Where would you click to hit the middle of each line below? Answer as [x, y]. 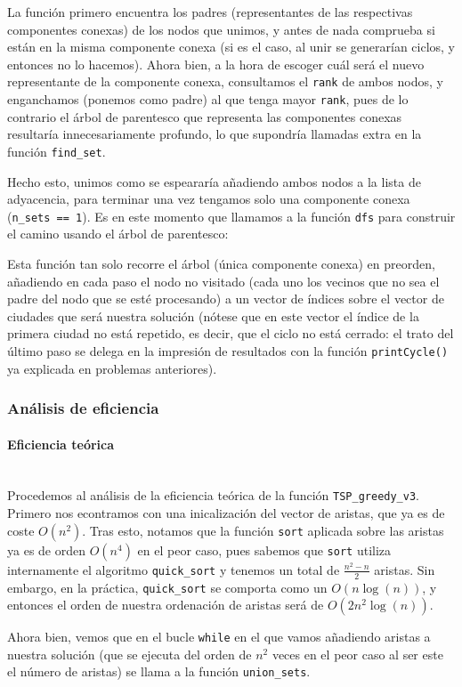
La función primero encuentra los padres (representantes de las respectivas [210, 12]
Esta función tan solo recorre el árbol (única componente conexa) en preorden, [221, 263]
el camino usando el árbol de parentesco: [118, 234]
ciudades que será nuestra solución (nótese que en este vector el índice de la [213, 315]
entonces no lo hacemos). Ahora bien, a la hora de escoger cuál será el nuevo [216, 64]
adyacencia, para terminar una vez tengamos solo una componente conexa [209, 199]
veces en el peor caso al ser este [357, 654]
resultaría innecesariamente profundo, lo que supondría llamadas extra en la [215, 134]
